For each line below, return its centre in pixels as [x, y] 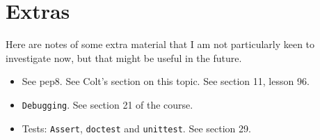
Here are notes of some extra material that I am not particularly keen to [160, 44]
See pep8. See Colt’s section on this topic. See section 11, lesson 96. [166, 81]
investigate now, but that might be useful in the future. [124, 57]
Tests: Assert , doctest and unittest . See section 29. [136, 128]
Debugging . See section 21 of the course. [107, 104]
